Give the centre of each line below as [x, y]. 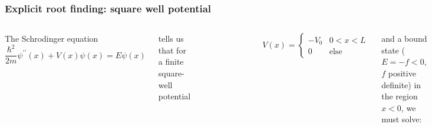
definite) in [401, 84]
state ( [393, 50]
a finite [171, 61]
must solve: [402, 119]
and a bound [404, 39]
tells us [171, 39]
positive [402, 73]
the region [400, 96]
